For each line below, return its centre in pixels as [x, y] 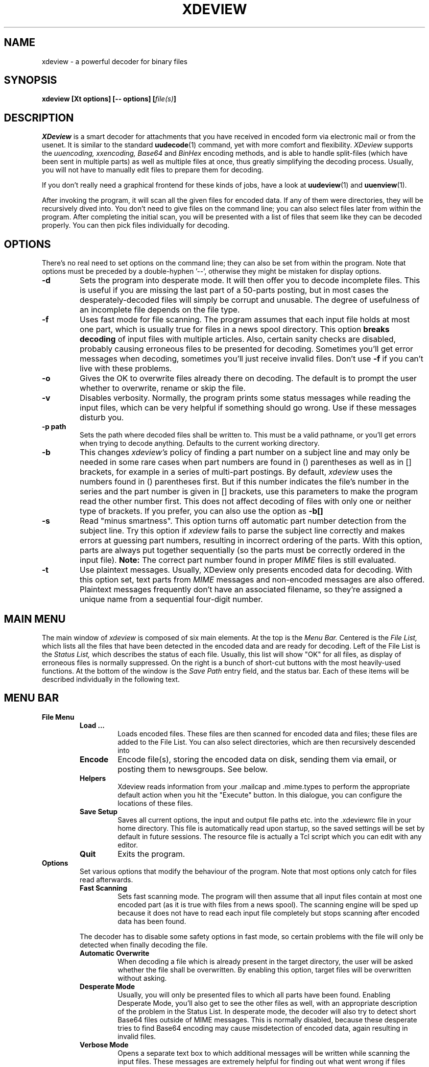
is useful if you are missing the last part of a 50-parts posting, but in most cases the [234, 290]
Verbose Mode [104, 1044]
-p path [54, 427]
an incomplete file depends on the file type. [160, 310]
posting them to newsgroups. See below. [193, 769]
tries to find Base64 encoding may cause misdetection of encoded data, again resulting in [263, 1028]
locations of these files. [155, 803]
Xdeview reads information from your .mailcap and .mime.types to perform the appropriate [264, 786]
